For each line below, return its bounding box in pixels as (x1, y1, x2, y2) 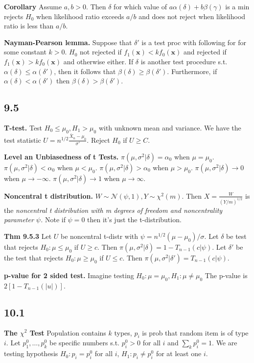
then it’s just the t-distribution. (87, 214, 182, 225)
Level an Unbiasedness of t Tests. (4, 151, 119, 161)
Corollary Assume (4, 1, 62, 11)
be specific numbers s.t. (49, 337, 119, 348)
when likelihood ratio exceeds (36, 11, 124, 21)
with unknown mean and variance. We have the (98, 122, 241, 132)
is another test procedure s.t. (140, 56, 228, 66)
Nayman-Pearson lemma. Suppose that (4, 37, 132, 47)
